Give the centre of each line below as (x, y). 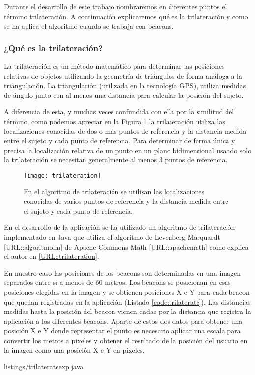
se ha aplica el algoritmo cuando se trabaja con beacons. (89, 26)
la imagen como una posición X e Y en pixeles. (74, 350)
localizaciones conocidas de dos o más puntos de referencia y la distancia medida (125, 131)
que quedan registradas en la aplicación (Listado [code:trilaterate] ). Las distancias (127, 301)
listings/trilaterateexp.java (44, 366)
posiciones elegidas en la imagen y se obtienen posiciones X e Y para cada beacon (127, 292)
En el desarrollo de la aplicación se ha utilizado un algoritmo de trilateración (120, 227)
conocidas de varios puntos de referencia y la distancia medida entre (126, 201)
